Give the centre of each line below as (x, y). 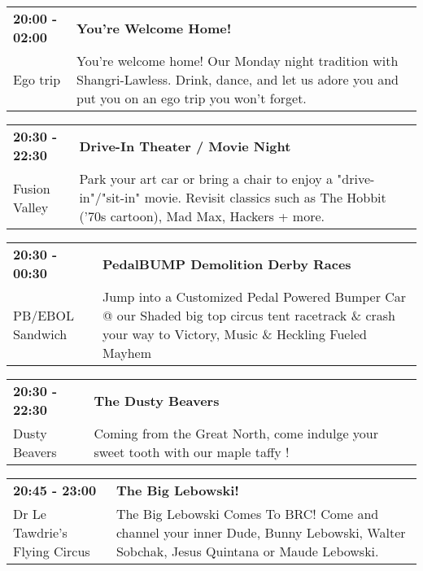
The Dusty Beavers (157, 400)
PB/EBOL (44, 315)
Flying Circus (52, 551)
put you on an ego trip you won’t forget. (192, 98)
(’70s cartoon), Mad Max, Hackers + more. (202, 216)
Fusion (32, 188)
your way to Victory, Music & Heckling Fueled (235, 334)
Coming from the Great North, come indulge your (236, 433)
